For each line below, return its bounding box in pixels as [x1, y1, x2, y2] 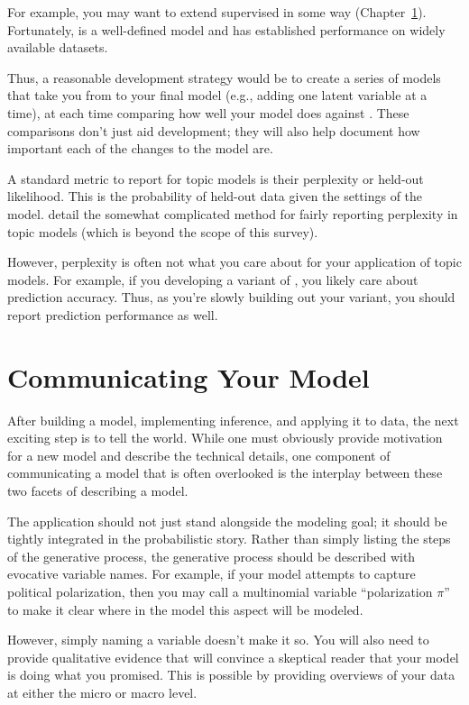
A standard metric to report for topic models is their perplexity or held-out [7, 169, 424, 188]
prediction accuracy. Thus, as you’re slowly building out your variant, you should [7, 288, 455, 307]
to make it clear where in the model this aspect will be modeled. [7, 600, 363, 618]
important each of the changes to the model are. [7, 139, 273, 158]
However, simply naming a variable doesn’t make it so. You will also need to [7, 630, 429, 649]
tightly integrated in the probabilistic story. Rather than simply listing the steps [7, 529, 451, 548]
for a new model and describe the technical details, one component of [7, 445, 391, 464]
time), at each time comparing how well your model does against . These [7, 103, 409, 122]
